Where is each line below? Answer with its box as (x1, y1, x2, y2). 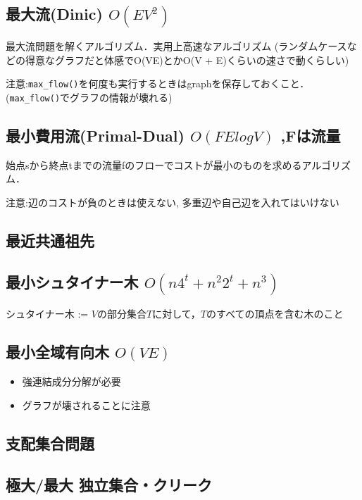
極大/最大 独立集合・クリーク (6, 473, 213, 495)
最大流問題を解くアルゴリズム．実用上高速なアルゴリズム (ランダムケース (6, 39, 347, 54)
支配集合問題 (6, 432, 94, 454)
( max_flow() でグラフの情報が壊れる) (6, 89, 173, 104)
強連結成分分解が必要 (22, 374, 121, 389)
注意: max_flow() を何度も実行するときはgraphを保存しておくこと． (6, 76, 310, 91)
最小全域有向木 (6, 341, 109, 363)
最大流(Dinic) (6, 3, 103, 25)
